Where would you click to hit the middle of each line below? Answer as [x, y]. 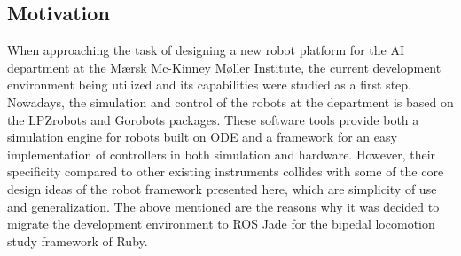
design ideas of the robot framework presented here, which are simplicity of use [222, 188]
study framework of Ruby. [78, 240]
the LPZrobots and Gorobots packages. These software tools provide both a [213, 119]
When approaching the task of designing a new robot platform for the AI [206, 50]
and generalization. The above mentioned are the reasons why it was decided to [223, 206]
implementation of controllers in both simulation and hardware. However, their [222, 154]
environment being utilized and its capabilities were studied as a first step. [209, 85]
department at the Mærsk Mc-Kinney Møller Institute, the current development [224, 67]
